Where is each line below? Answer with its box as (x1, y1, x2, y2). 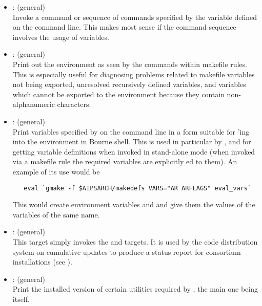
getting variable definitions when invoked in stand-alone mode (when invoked (12, 146, 255, 157)
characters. (57, 99, 91, 110)
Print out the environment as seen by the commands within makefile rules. (12, 58, 247, 69)
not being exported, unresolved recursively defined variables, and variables (12, 79, 246, 90)
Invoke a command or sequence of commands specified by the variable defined (12, 11, 257, 22)
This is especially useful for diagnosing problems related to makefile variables (12, 69, 255, 79)
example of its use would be (12, 166, 100, 177)
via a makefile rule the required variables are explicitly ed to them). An (12, 156, 237, 167)
